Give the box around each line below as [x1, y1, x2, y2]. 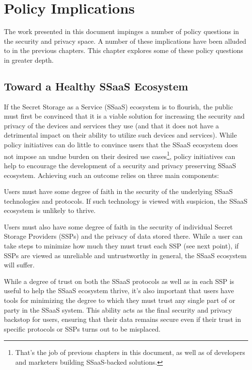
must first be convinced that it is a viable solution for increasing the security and [4, 111, 245, 121]
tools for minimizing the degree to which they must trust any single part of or [4, 295, 236, 305]
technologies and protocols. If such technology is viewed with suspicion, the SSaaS [4, 195, 248, 206]
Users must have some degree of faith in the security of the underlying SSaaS [4, 186, 233, 196]
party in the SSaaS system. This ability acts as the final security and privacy [4, 304, 232, 315]
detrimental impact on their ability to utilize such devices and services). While [4, 130, 237, 140]
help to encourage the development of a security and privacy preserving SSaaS [4, 160, 236, 170]
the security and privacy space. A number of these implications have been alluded [4, 35, 247, 46]
